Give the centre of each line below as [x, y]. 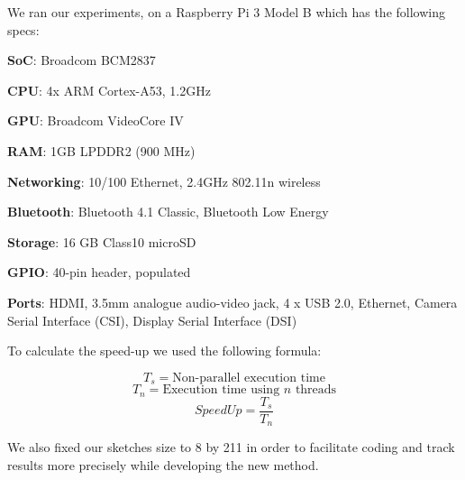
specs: [23, 29]
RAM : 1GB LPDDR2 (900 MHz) [101, 150]
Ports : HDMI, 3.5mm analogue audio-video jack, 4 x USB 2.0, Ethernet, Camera [232, 302]
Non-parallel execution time [249, 378]
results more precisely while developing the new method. [163, 464]
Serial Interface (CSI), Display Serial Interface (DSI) [152, 320]
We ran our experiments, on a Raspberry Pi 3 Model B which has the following [226, 12]
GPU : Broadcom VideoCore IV [96, 120]
